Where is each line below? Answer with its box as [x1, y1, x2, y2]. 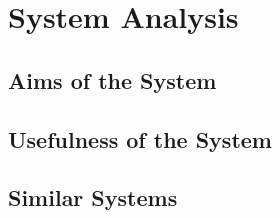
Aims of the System [8, 64, 217, 95]
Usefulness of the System [8, 123, 272, 154]
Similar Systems [8, 182, 178, 213]
